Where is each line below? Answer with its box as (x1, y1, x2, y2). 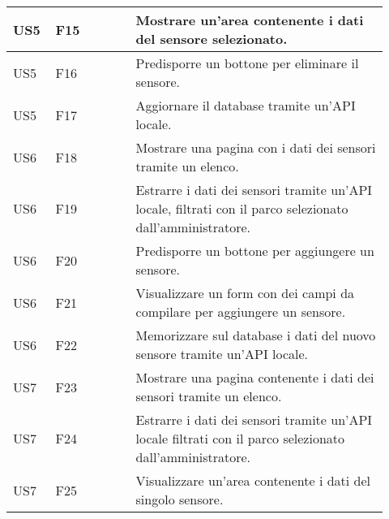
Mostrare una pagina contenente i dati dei (135, 368, 374, 387)
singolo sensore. (135, 490, 224, 508)
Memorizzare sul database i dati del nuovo (135, 326, 376, 344)
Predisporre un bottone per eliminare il (135, 54, 359, 72)
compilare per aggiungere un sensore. (135, 302, 346, 321)
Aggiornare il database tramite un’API (135, 96, 356, 115)
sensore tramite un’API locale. (135, 344, 309, 363)
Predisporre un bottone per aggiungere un (135, 241, 374, 260)
